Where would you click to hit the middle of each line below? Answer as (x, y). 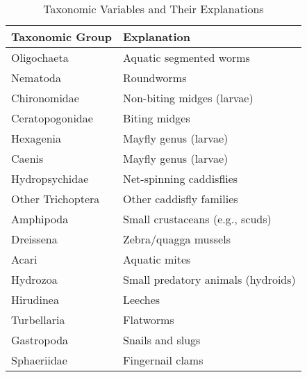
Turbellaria (38, 320)
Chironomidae (45, 98)
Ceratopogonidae (52, 118)
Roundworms (155, 78)
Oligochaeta (40, 57)
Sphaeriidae (39, 360)
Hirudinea (35, 299)
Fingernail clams (163, 360)
